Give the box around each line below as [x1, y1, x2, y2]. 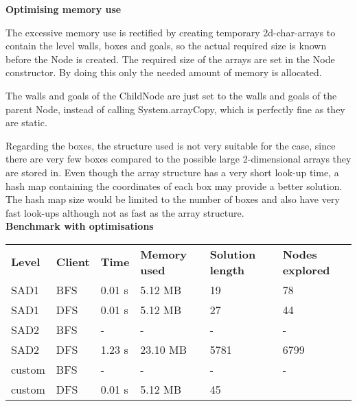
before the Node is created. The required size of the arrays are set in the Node [5, 51, 335, 66]
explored [282, 261, 330, 278]
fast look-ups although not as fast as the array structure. [5, 205, 244, 219]
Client [56, 254, 90, 270]
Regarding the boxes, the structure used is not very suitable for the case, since [5, 138, 336, 152]
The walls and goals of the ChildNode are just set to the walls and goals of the [5, 88, 337, 102]
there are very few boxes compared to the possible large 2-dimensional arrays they [5, 152, 352, 166]
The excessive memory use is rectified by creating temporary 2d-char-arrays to [5, 25, 336, 39]
